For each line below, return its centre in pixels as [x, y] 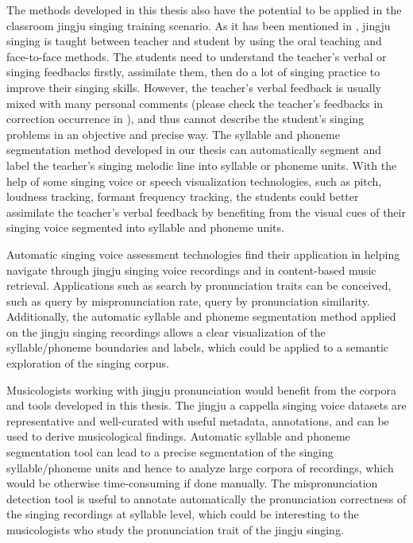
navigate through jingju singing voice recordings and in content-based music [191, 270]
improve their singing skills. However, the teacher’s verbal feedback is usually [194, 87]
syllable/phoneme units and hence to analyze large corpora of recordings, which [200, 467]
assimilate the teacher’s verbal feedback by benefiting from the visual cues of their [206, 212]
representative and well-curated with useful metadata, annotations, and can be [198, 420]
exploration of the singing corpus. [88, 363]
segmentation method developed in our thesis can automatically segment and [194, 150]
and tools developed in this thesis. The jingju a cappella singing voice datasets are [206, 405]
